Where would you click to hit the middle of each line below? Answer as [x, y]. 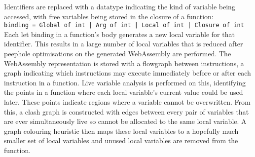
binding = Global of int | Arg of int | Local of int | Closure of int [124, 25]
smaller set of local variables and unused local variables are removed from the [121, 140]
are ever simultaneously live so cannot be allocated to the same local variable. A [125, 121]
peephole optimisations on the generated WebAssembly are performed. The [118, 54]
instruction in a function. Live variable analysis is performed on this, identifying [125, 82]
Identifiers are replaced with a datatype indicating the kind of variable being [120, 6]
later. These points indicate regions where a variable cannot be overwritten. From [127, 102]
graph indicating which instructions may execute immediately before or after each [127, 73]
